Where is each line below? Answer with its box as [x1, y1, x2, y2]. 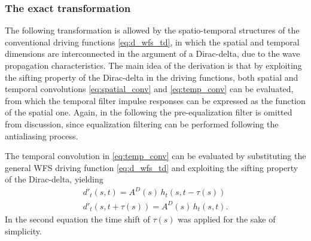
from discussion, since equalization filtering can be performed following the [5, 117, 279, 130]
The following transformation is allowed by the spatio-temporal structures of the [5, 24, 300, 36]
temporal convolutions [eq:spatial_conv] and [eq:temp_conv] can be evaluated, [5, 83, 294, 95]
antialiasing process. [5, 129, 78, 142]
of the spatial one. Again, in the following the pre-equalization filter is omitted [5, 106, 292, 118]
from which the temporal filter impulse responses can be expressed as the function [5, 94, 306, 106]
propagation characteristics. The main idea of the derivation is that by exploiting [5, 59, 302, 71]
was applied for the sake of [178, 213, 276, 225]
